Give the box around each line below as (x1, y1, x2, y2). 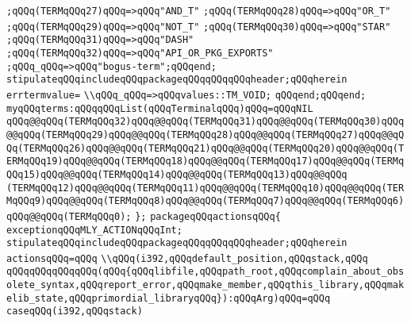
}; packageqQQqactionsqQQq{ (135, 210, 281, 222)
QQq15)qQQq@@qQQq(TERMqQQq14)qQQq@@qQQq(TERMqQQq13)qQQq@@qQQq (6, 168, 348, 180)
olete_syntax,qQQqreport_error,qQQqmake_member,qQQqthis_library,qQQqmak (6, 279, 405, 291)
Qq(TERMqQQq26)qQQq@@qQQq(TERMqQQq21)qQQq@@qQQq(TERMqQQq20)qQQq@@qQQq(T (6, 142, 405, 154)
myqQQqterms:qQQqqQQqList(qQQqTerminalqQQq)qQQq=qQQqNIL (6, 102, 313, 114)
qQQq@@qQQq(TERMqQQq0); (6, 210, 132, 222)
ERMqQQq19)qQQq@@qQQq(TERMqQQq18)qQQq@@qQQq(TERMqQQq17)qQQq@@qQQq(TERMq (6, 156, 405, 167)
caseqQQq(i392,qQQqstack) (6, 306, 143, 317)
